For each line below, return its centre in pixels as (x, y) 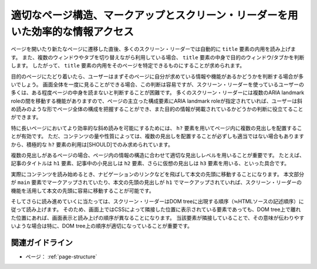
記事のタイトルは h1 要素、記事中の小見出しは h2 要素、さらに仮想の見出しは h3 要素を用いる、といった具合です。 (150, 164)
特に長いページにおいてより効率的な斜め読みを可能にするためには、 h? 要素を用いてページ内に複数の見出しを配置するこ (156, 128)
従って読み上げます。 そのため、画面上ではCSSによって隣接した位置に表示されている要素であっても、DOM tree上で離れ (156, 210)
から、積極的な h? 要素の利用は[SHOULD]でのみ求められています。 (92, 144)
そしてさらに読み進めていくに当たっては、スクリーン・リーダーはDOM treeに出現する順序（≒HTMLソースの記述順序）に (158, 201)
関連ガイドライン (42, 242)
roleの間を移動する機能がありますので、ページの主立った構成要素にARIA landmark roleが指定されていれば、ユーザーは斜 (156, 101)
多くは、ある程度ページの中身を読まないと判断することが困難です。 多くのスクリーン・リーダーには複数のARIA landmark (158, 93)
